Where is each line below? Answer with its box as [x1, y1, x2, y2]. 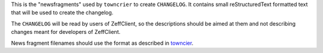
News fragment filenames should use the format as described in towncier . [11, 39, 194, 46]
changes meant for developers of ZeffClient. [11, 29, 121, 36]
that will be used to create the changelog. [11, 9, 114, 16]
